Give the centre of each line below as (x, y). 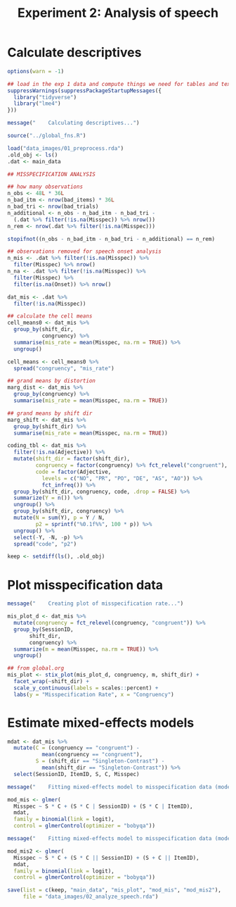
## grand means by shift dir (50, 413)
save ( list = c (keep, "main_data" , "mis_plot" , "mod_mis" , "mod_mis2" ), (114, 890)
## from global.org (36, 668)
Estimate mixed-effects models (101, 723)
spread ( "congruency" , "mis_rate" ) (64, 368)
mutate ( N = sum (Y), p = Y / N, (59, 518)
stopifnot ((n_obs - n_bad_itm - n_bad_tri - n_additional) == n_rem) (111, 239)
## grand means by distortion (52, 381)
